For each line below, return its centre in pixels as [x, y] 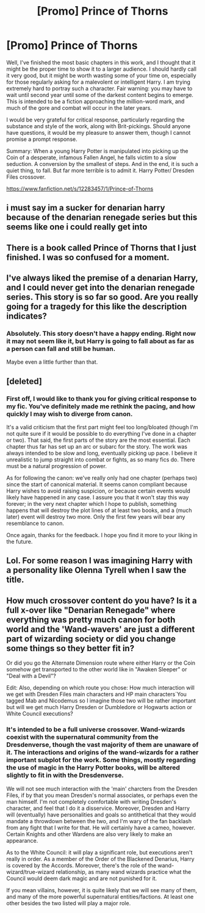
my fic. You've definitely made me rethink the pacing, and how [101, 406]
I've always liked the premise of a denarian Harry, [102, 278]
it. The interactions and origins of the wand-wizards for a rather [103, 752]
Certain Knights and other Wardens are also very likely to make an [89, 834]
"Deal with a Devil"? [31, 676]
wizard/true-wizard [31, 872]
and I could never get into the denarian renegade [101, 288]
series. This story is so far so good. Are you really [102, 297]
